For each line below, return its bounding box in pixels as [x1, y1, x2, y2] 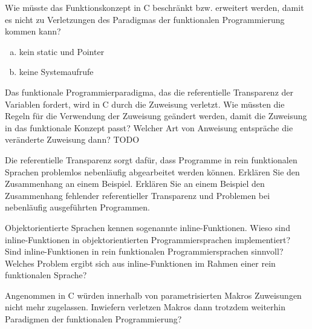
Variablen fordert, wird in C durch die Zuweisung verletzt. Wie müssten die [5, 97, 285, 110]
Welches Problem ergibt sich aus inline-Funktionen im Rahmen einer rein [5, 256, 276, 269]
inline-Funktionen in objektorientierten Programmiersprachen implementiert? [5, 233, 291, 246]
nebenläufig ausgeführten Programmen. [5, 201, 150, 213]
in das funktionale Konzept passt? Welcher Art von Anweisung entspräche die [5, 121, 293, 134]
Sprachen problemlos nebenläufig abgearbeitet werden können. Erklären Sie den [5, 165, 300, 178]
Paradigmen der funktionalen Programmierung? [5, 313, 182, 325]
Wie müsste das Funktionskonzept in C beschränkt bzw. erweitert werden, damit [5, 1, 304, 13]
